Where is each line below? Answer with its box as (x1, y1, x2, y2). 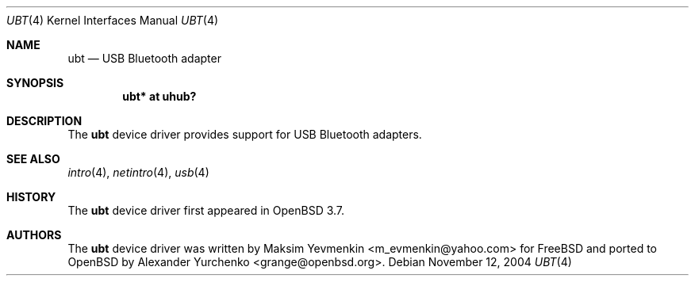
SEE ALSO (6, 152, 60, 166)
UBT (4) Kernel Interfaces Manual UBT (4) (6, 13, 219, 27)
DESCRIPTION (6, 114, 83, 128)
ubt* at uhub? (122, 90, 197, 103)
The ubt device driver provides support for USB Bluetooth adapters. (67, 128, 422, 141)
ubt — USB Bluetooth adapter (67, 51, 221, 65)
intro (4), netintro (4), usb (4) (67, 166, 209, 179)
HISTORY (6, 190, 56, 204)
